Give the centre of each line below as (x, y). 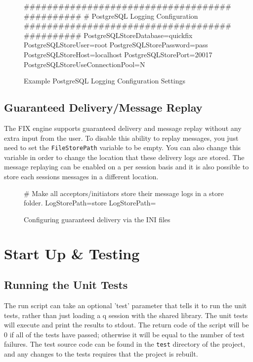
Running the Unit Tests (66, 285)
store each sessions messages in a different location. (81, 176)
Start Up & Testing (72, 253)
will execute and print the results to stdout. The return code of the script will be (126, 325)
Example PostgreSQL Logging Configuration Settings (105, 81)
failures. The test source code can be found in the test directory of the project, (125, 344)
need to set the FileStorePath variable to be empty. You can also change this (123, 147)
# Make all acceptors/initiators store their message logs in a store (124, 193)
